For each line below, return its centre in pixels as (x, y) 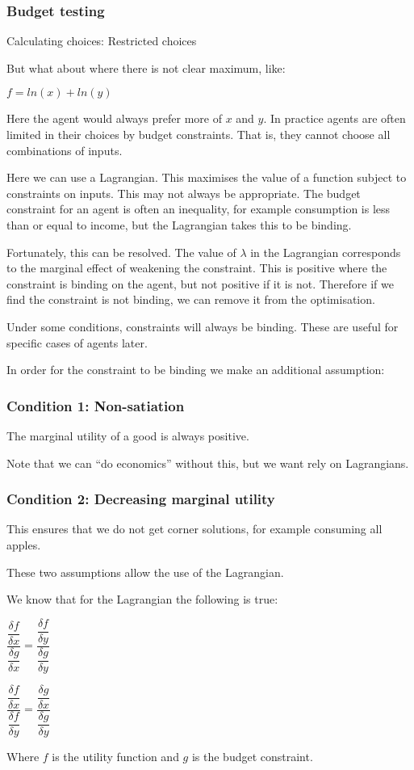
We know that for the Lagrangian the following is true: (142, 599)
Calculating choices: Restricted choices (102, 41)
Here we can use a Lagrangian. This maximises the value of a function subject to (207, 177)
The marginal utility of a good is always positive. (128, 435)
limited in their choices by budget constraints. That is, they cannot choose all (199, 134)
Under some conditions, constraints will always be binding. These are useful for (203, 326)
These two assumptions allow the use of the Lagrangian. (145, 572)
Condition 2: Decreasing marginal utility (141, 499)
